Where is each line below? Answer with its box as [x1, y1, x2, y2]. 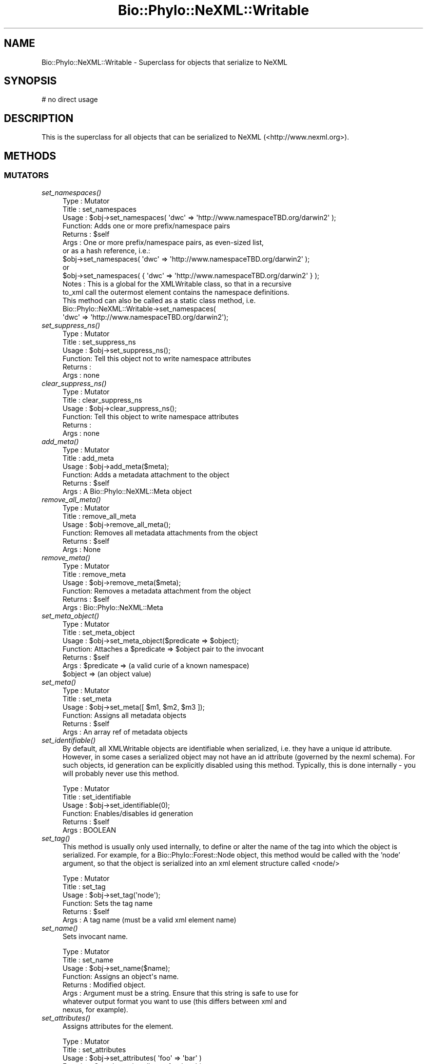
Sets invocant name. [62, 932, 128, 941]
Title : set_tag [62, 882, 106, 891]
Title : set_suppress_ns [62, 337, 136, 346]
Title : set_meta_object [62, 628, 135, 636]
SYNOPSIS [4, 75, 57, 87]
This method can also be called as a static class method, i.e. [62, 296, 256, 305]
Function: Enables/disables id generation [62, 809, 193, 818]
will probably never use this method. [62, 769, 179, 778]
